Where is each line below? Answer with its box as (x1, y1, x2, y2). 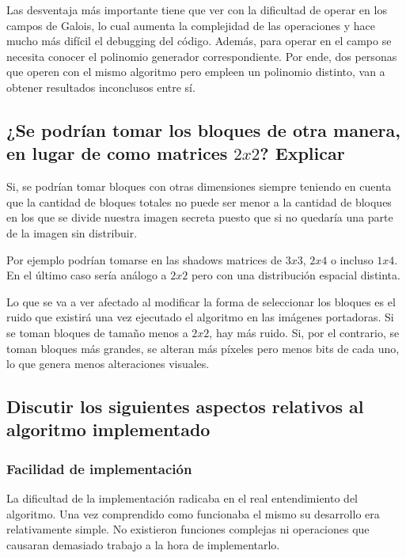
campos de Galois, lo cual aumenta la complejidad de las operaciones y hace (6, 17, 375, 33)
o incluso (330, 251, 374, 268)
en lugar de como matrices (6, 141, 228, 165)
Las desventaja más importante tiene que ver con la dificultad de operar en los (6, 2, 387, 17)
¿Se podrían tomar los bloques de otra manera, (6, 117, 400, 142)
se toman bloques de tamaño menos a (6, 324, 188, 340)
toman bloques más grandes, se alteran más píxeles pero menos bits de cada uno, (6, 340, 400, 356)
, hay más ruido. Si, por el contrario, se (209, 324, 400, 340)
